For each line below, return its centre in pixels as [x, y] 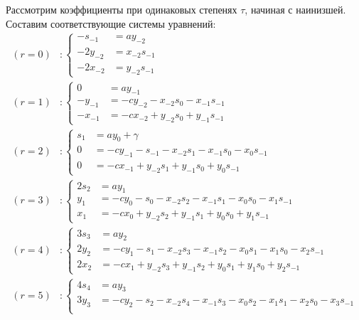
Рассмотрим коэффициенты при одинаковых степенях [122, 9]
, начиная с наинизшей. [295, 9]
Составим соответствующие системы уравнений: [111, 23]
